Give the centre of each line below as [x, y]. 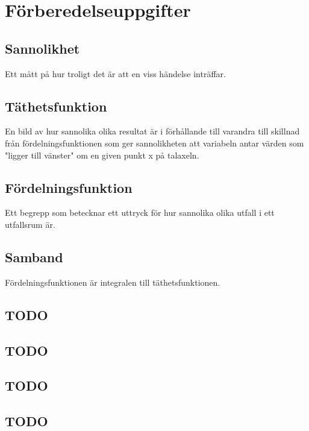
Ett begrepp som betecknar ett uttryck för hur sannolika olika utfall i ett [140, 212]
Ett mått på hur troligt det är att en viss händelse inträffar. [115, 73]
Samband [34, 256]
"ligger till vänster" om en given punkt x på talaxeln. [102, 155]
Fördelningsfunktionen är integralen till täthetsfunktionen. [113, 282]
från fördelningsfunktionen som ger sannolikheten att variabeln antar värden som [154, 143]
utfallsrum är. [30, 224]
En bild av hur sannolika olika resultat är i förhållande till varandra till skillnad [152, 131]
